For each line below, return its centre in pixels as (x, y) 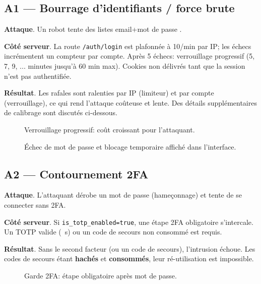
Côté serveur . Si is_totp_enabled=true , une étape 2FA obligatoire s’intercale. (129, 222)
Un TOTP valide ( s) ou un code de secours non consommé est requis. (113, 232)
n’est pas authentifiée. (38, 76)
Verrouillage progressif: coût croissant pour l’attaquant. (110, 130)
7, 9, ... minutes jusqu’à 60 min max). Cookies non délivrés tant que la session (125, 66)
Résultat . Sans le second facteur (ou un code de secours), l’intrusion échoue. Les (130, 248)
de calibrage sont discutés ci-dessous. (61, 112)
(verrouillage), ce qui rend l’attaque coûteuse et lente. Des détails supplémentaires (130, 102)
